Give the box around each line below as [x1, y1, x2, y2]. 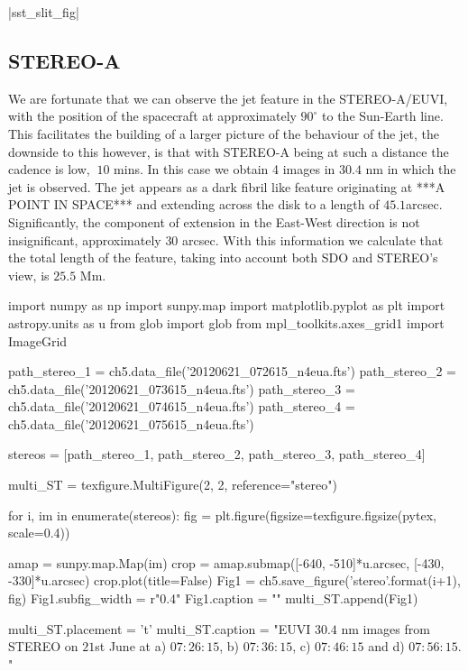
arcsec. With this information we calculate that [182, 230, 444, 249]
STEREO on [8, 637, 78, 656]
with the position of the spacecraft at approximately [8, 106, 297, 125]
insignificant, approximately [8, 230, 161, 249]
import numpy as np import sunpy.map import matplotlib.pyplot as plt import [8, 296, 445, 315]
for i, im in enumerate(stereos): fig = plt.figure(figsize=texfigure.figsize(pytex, [8, 505, 436, 524]
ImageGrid [8, 331, 68, 350]
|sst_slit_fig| [8, 3, 79, 21]
